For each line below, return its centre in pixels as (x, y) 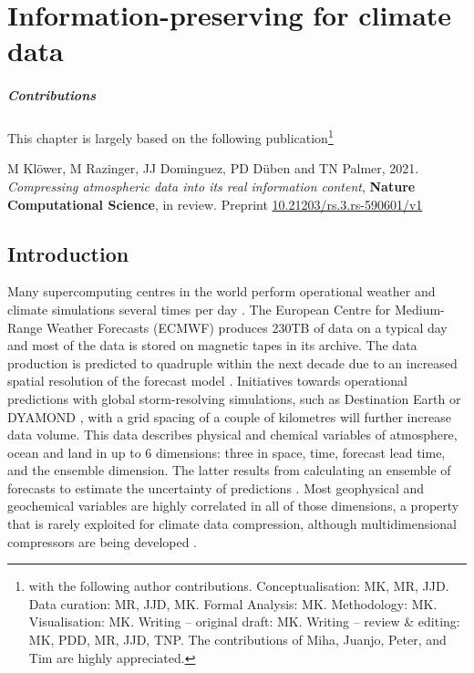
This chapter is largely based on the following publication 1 (170, 136)
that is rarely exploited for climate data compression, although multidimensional (232, 524)
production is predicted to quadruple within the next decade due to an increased (232, 362)
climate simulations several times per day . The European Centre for (199, 309)
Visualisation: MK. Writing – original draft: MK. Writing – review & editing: (244, 621)
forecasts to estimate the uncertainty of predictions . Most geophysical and (216, 487)
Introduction (68, 253)
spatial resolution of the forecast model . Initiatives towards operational (207, 381)
